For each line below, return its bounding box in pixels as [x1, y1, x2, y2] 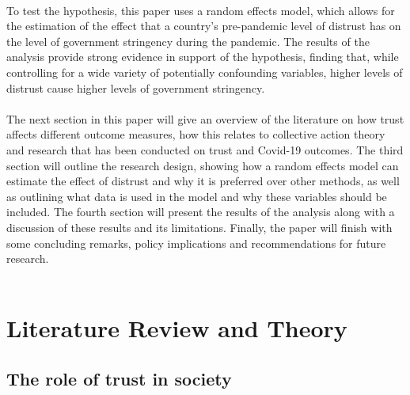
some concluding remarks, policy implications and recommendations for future [6, 234, 386, 251]
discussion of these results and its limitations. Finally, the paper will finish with [6, 218, 393, 235]
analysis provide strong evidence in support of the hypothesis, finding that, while [6, 48, 399, 65]
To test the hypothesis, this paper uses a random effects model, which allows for [6, 2, 395, 18]
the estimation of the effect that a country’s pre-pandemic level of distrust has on [6, 17, 401, 34]
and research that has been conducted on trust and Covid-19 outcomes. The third [6, 141, 404, 158]
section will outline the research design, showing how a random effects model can [6, 157, 399, 173]
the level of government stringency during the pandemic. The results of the [6, 32, 370, 49]
